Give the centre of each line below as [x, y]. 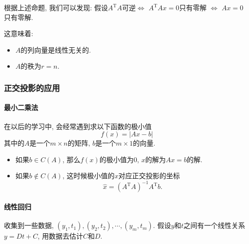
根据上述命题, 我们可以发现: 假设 [56, 7]
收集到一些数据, [29, 225]
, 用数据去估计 [60, 236]
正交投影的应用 [32, 87]
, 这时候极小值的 [88, 176]
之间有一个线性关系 [215, 225]
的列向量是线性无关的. [56, 49]
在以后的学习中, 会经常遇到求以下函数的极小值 [78, 126]
